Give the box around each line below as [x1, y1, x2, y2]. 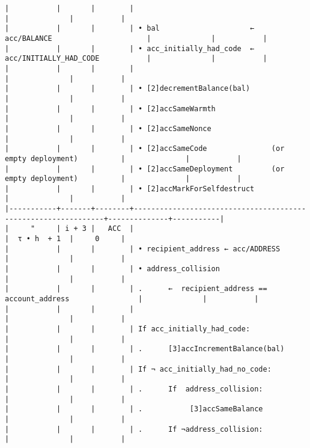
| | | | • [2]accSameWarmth [5, 104, 216, 113]
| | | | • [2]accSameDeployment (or [5, 164, 285, 173]
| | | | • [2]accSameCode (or [5, 144, 285, 153]
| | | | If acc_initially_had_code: [5, 325, 251, 333]
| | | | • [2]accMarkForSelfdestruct [5, 184, 255, 193]
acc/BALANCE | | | [5, 34, 267, 43]
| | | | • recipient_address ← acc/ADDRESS [5, 244, 281, 253]
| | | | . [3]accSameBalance [5, 405, 263, 414]
